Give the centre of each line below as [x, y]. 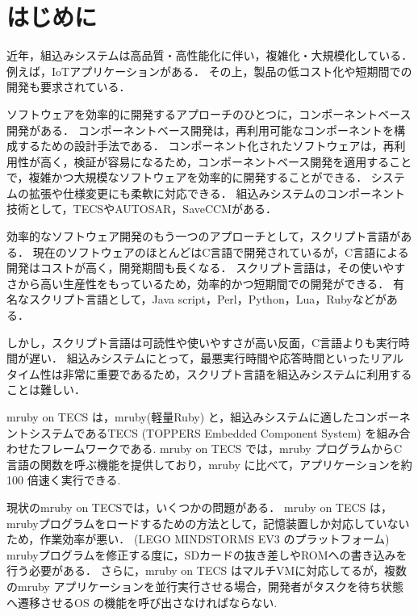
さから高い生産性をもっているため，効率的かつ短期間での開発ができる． [198, 283]
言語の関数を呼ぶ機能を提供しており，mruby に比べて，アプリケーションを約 [209, 464]
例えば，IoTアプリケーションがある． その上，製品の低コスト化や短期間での [209, 71]
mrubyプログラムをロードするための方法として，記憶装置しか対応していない [208, 523]
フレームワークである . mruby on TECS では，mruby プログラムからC [221, 448]
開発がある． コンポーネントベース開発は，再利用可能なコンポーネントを [200, 130]
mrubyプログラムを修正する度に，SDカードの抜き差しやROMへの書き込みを [207, 554]
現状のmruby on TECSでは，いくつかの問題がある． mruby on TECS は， [200, 507]
